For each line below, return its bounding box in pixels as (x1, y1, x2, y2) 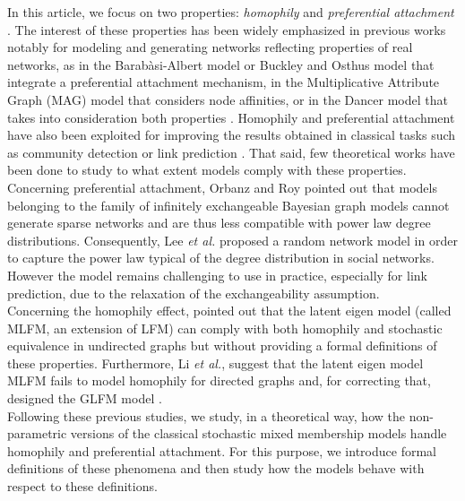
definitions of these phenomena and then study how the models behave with (7, 459, 425, 478)
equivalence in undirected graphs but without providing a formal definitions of (7, 336, 437, 355)
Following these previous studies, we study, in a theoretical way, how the (7, 406, 405, 425)
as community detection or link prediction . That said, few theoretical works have (7, 143, 455, 161)
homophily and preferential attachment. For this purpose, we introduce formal (7, 441, 436, 460)
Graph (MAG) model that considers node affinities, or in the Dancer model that (7, 90, 448, 108)
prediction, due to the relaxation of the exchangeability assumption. (7, 283, 380, 302)
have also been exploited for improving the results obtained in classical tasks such (7, 125, 456, 144)
